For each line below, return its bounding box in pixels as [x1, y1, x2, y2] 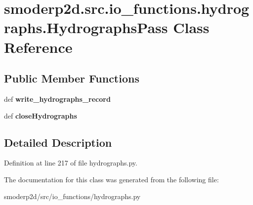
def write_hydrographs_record [4, 93, 111, 104]
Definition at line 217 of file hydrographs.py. [4, 158, 137, 168]
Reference [4, 37, 73, 57]
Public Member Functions [4, 71, 139, 86]
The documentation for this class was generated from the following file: [4, 174, 219, 184]
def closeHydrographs [4, 110, 77, 121]
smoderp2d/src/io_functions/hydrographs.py [4, 191, 141, 201]
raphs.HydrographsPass [4, 17, 168, 38]
